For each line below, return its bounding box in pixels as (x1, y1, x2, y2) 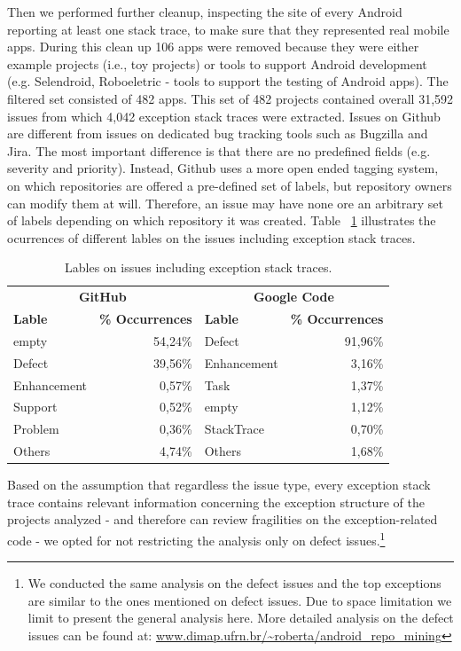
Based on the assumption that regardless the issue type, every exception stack (7, 475, 431, 494)
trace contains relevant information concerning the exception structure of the (7, 492, 425, 511)
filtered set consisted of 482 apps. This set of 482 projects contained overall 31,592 (7, 89, 454, 107)
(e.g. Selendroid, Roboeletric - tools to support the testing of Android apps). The (7, 72, 449, 90)
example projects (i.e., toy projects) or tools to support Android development (7, 54, 427, 73)
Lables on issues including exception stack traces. (65, 258, 332, 277)
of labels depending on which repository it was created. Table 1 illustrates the (7, 211, 436, 230)
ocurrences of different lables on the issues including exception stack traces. (7, 228, 416, 247)
